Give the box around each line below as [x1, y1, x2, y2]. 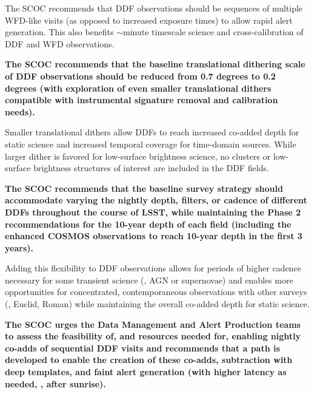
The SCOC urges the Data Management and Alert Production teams [5, 318, 301, 330]
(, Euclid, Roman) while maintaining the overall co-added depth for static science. [5, 297, 310, 310]
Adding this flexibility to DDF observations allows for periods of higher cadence [5, 262, 301, 274]
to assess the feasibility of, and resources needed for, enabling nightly [5, 330, 301, 342]
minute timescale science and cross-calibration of [123, 25, 304, 38]
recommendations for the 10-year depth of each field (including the [5, 217, 292, 230]
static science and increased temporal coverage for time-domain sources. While [5, 137, 296, 150]
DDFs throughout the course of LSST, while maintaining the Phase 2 [5, 205, 301, 218]
